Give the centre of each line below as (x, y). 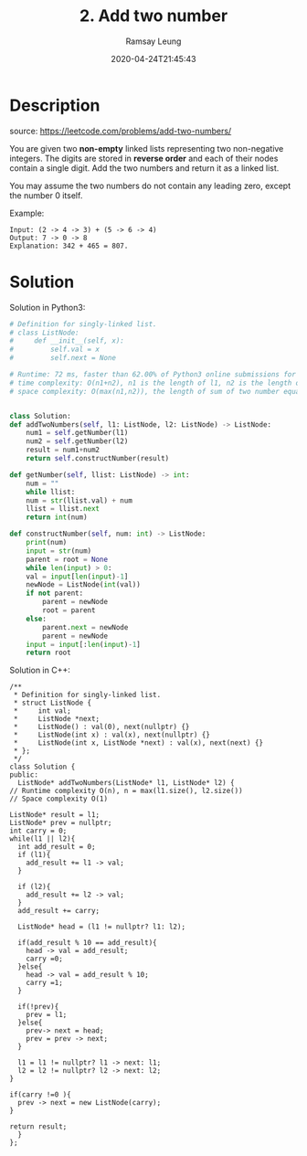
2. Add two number (153, 16)
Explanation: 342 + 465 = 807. (69, 246)
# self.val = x (55, 350)
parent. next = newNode (85, 627)
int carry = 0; (38, 831)
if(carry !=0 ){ (40, 1095)
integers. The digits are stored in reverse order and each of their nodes (144, 158)
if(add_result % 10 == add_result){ (87, 943)
